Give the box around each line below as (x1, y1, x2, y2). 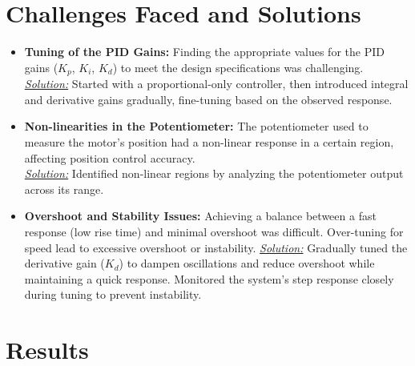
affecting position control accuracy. (24, 149, 195, 166)
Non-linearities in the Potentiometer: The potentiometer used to (24, 118, 369, 135)
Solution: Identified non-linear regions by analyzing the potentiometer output (24, 165, 404, 182)
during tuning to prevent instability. (24, 286, 202, 303)
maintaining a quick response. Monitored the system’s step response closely (24, 270, 394, 287)
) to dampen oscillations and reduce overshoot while (119, 255, 375, 271)
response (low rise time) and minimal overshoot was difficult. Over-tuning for (24, 223, 404, 239)
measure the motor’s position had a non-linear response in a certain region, (24, 133, 394, 150)
